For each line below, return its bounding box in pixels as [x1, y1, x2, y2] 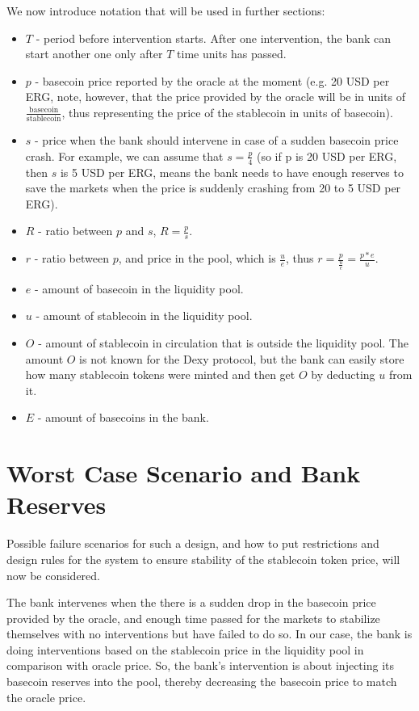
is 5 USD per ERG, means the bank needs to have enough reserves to [60, 163, 404, 180]
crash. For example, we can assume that [25, 147, 224, 164]
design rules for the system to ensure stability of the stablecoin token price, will [6, 550, 400, 567]
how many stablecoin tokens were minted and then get [25, 366, 295, 383]
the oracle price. [6, 688, 86, 705]
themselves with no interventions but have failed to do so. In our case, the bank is [6, 625, 413, 642]
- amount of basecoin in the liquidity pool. [34, 280, 244, 297]
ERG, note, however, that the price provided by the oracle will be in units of [25, 88, 405, 105]
